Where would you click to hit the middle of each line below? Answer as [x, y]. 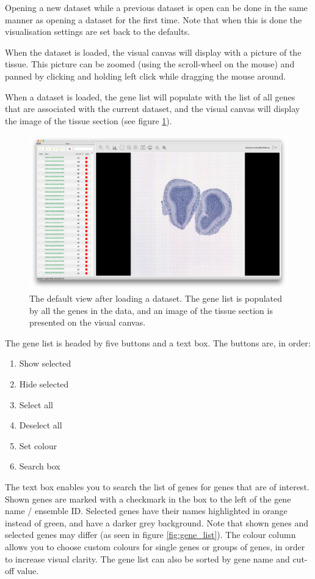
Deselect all [41, 425]
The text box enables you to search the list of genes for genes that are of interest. [157, 487]
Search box [40, 466]
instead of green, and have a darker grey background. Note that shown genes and [157, 522]
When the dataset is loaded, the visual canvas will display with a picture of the [153, 52]
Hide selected [44, 384]
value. [28, 571]
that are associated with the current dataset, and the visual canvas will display [153, 109]
